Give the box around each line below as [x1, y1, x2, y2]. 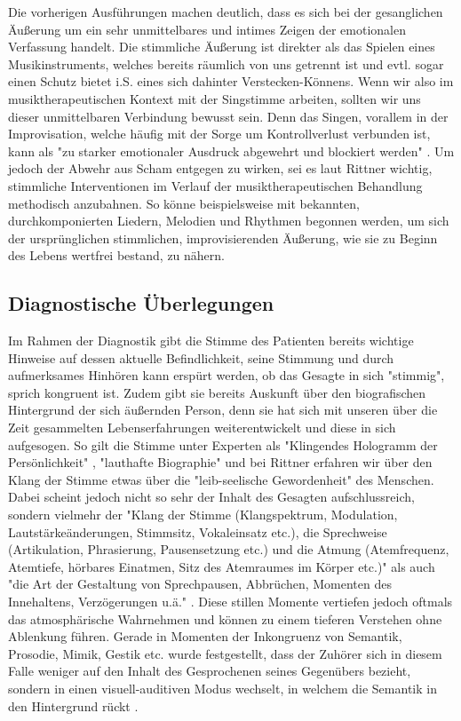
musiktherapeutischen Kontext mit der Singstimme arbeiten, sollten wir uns [8, 89, 421, 107]
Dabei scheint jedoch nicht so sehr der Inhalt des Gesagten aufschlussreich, [8, 487, 415, 506]
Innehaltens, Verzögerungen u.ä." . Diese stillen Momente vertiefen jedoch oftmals [8, 592, 453, 611]
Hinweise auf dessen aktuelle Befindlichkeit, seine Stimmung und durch [8, 348, 394, 367]
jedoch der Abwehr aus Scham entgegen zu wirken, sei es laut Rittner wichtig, [8, 159, 433, 178]
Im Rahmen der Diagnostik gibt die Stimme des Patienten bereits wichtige [8, 331, 414, 350]
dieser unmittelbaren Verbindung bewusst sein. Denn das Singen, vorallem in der [8, 107, 449, 125]
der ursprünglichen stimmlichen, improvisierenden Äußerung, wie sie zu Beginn [8, 228, 438, 247]
